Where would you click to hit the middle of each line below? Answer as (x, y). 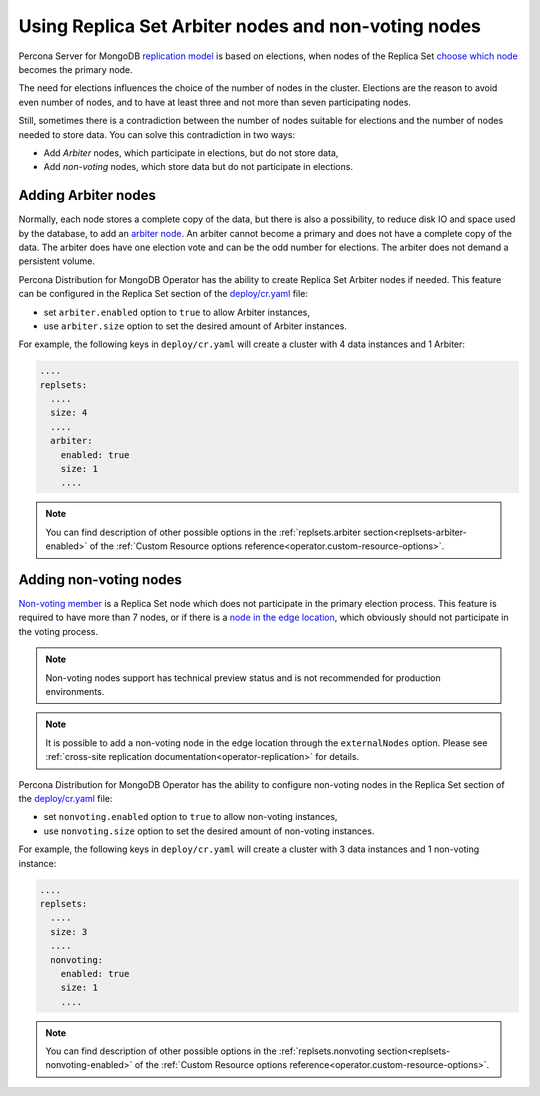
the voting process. (58, 631)
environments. (75, 692)
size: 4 (69, 413)
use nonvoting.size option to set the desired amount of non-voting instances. (209, 831)
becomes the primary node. (76, 69)
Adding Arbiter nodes (87, 195)
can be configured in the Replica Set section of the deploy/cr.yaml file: (163, 294)
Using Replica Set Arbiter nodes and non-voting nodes (250, 26)
